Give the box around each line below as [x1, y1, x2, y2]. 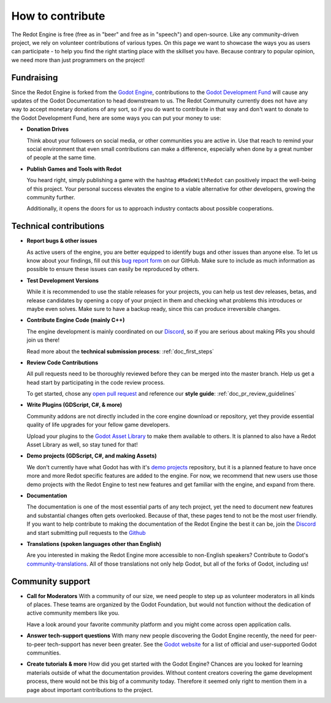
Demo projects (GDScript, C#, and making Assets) [26, 452, 157, 459]
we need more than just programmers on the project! [11, 56, 145, 64]
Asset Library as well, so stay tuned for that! [26, 441, 138, 448]
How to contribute [11, 9, 105, 23]
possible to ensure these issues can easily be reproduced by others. [26, 266, 199, 273]
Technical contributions [11, 221, 105, 231]
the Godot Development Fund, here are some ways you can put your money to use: [11, 114, 222, 121]
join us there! [26, 336, 60, 344]
